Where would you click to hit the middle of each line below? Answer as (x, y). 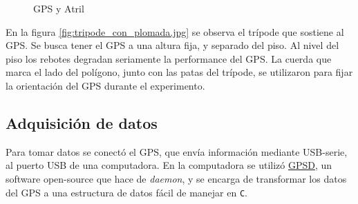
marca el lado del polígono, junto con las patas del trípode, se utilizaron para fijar (179, 72)
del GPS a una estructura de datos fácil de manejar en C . (126, 192)
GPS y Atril (59, 8)
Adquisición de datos (82, 122)
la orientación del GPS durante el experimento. (105, 85)
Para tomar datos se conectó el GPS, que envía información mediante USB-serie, (177, 151)
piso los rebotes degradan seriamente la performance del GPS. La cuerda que (169, 58)
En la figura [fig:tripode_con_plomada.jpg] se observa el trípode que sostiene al (175, 31)
